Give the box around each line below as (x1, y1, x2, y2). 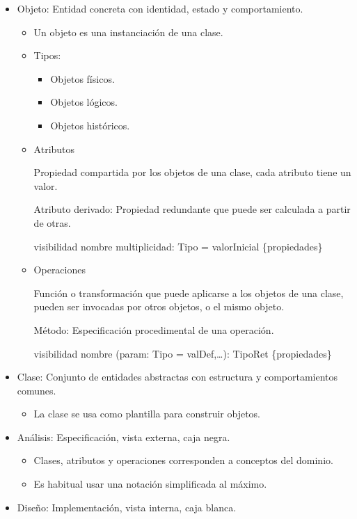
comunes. (17, 383, 56, 397)
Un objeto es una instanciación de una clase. (33, 24, 223, 39)
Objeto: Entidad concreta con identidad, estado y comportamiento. (17, 1, 303, 15)
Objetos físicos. (50, 71, 115, 86)
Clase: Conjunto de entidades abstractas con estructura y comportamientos (17, 369, 338, 384)
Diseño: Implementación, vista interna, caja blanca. (17, 500, 237, 514)
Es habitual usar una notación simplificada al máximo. (33, 477, 267, 491)
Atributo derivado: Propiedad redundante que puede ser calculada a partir (33, 202, 351, 216)
